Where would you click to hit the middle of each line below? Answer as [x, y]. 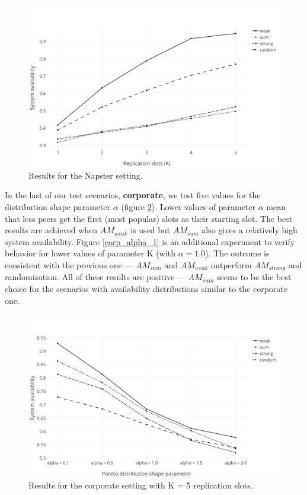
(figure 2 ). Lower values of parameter [188, 207]
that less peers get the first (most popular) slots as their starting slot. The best [149, 218]
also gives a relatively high [250, 230]
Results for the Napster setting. [86, 175]
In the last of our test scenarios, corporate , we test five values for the [133, 195]
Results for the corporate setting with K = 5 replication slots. [141, 485]
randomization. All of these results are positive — [95, 277]
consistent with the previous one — [69, 265]
